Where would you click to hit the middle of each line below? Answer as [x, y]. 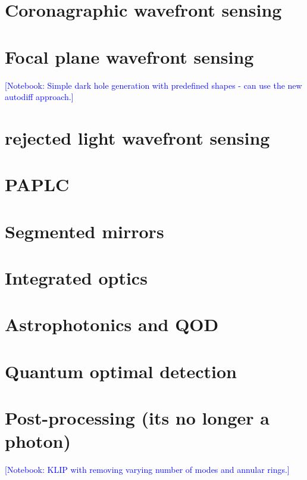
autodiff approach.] [39, 97]
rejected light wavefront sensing [137, 137]
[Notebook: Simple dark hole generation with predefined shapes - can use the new [153, 85]
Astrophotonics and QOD [112, 324]
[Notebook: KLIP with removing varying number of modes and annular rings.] [147, 470]
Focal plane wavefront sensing [129, 56]
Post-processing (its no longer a [137, 418]
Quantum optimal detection [121, 371]
